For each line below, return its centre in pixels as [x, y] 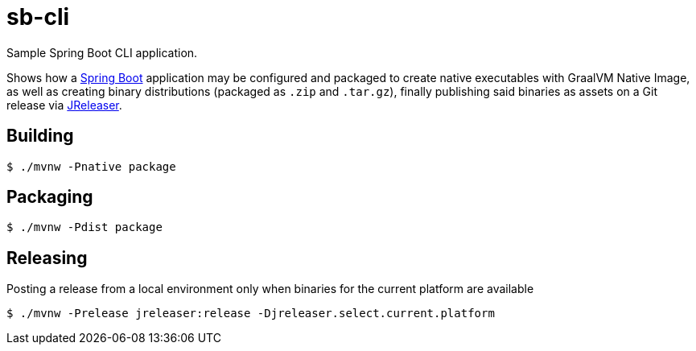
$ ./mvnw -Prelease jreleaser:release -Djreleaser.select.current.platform [251, 314]
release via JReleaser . [64, 105]
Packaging [50, 197]
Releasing [47, 258]
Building [40, 136]
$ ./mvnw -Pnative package [91, 166]
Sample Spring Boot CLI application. [102, 52]
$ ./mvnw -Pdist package [84, 227]
